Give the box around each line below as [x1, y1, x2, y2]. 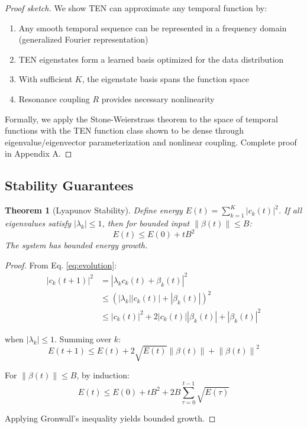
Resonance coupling [18, 92, 90, 105]
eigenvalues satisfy [5, 216, 72, 229]
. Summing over [54, 332, 112, 345]
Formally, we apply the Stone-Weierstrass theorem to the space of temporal [5, 112, 278, 125]
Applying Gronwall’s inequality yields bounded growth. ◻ [5, 412, 216, 424]
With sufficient [18, 73, 73, 85]
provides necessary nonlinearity [101, 92, 215, 105]
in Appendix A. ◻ [5, 147, 72, 160]
